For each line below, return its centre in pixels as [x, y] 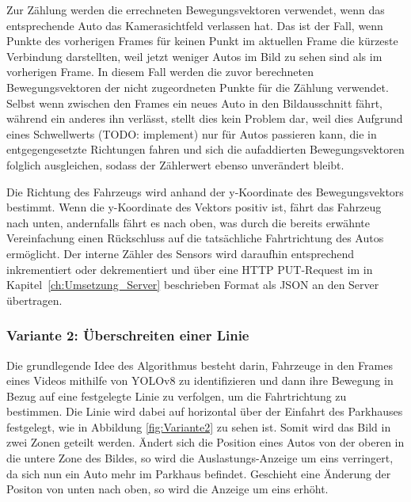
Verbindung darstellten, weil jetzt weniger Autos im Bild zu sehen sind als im [194, 56]
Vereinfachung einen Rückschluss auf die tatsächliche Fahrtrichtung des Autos [195, 238]
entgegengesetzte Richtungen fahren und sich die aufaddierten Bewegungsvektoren [205, 149]
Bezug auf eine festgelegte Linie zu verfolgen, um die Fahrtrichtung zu [177, 396]
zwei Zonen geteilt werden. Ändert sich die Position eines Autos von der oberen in [205, 442]
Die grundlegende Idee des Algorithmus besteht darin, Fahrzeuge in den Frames [200, 365]
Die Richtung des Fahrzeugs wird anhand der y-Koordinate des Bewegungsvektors [205, 191]
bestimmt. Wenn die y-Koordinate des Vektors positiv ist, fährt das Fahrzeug [194, 207]
